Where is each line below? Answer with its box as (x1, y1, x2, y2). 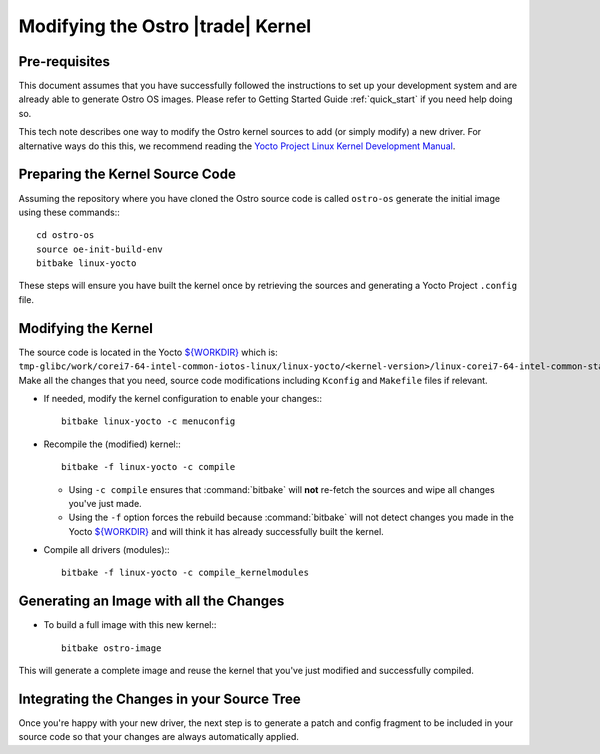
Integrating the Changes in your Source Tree (18, 690, 302, 707)
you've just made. (68, 497, 142, 509)
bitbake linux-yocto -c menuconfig (61, 416, 236, 427)
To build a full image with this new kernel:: (43, 619, 217, 631)
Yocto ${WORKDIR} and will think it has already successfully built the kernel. (68, 525, 384, 537)
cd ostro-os (36, 230, 95, 241)
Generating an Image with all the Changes (18, 593, 285, 610)
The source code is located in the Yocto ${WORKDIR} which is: (18, 346, 279, 358)
